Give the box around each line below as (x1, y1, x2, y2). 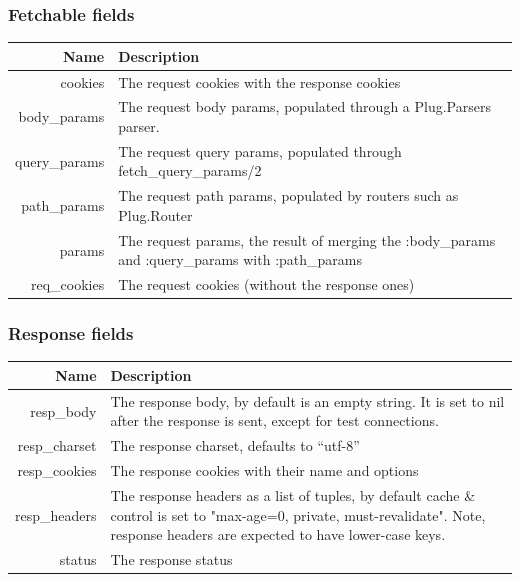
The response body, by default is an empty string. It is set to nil (110, 390, 505, 411)
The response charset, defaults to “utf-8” (110, 435, 360, 456)
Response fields (8, 321, 134, 346)
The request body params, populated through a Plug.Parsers (118, 96, 491, 117)
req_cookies (31, 274, 105, 295)
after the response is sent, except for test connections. (110, 410, 439, 431)
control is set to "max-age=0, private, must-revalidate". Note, (110, 504, 486, 525)
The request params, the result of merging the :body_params (118, 229, 496, 250)
